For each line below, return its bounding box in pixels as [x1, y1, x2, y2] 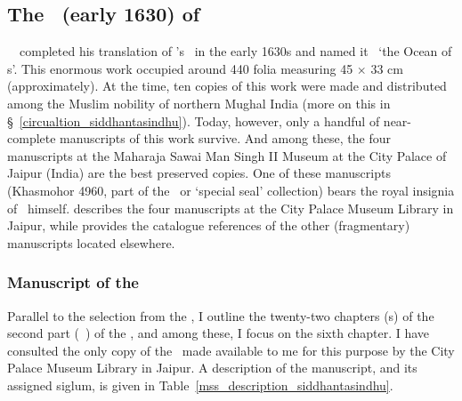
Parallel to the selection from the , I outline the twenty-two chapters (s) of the [7, 306, 434, 325]
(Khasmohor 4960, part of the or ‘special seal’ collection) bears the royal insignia [7, 180, 455, 199]
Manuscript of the [7, 271, 139, 293]
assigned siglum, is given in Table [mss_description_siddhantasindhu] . [7, 375, 393, 394]
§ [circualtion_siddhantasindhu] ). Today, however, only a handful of [7, 111, 380, 130]
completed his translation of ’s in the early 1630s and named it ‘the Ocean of [19, 42, 452, 60]
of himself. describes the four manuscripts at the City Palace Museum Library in [7, 198, 454, 217]
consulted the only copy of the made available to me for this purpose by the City [7, 341, 455, 359]
